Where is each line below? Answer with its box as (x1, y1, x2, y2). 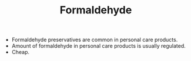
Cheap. (11, 49, 30, 56)
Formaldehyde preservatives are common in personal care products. (11, 36, 178, 44)
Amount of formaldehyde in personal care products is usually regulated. (11, 42, 186, 49)
